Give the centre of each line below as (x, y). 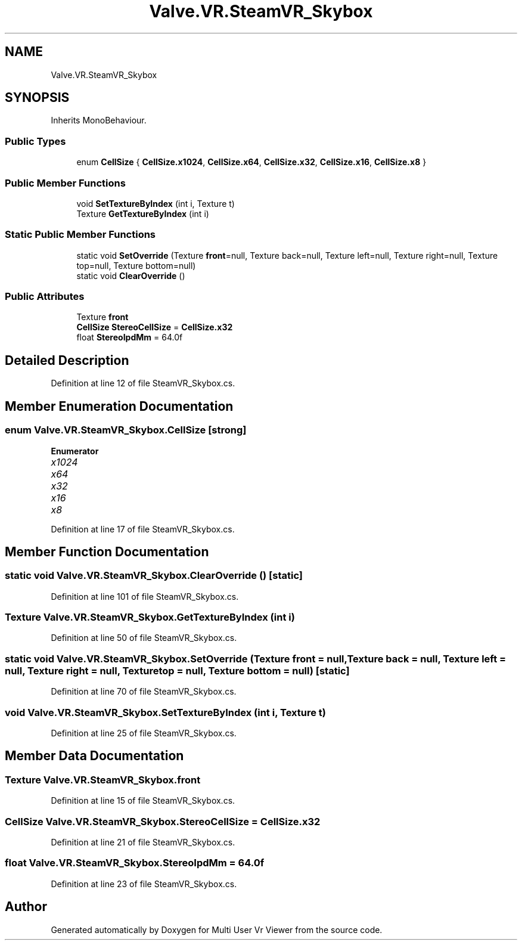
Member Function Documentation (107, 551)
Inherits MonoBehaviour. (99, 120)
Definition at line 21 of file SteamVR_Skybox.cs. (143, 842)
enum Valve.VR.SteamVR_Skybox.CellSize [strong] (126, 430)
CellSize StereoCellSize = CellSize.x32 (155, 327)
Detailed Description (67, 360)
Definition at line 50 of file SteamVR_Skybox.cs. (144, 638)
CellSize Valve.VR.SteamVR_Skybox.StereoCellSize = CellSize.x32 (163, 821)
